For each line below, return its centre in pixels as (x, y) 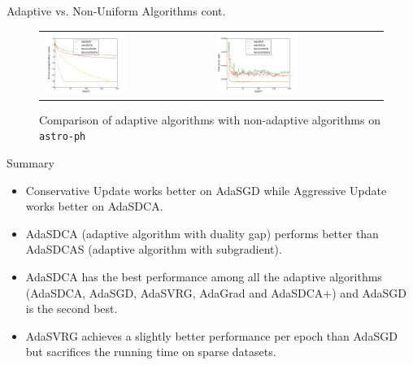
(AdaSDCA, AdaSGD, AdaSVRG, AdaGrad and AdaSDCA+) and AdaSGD (216, 292)
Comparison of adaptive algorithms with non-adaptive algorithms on (210, 119)
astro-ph (63, 137)
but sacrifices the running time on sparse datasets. (151, 352)
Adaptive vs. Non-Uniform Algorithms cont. (116, 11)
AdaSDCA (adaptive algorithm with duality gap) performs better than (202, 233)
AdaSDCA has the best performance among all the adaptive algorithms (204, 276)
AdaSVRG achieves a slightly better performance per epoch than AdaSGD (211, 335)
